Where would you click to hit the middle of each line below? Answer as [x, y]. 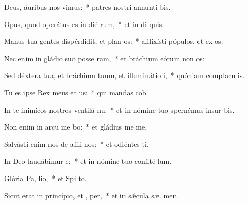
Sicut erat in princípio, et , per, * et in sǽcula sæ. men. [92, 195]
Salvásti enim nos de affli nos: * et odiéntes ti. [77, 144]
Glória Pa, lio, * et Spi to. [45, 178]
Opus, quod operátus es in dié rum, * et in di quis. [84, 24]
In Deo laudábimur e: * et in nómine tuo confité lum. [88, 161]
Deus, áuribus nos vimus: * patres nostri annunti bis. [88, 7]
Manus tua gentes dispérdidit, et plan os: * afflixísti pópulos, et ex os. [114, 41]
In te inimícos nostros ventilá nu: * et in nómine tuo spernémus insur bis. [119, 109]
